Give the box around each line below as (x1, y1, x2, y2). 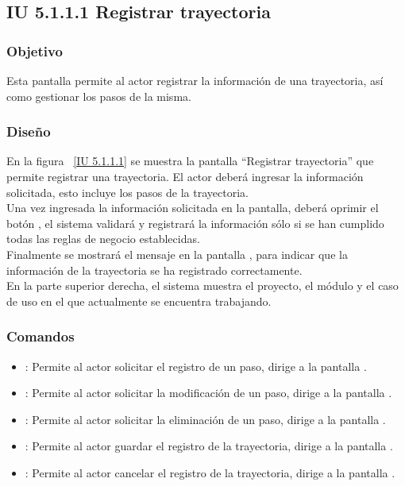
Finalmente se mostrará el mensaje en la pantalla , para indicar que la (6, 245, 348, 262)
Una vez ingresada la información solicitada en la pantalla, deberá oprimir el (6, 199, 379, 216)
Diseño (6, 121, 51, 141)
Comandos (6, 326, 75, 346)
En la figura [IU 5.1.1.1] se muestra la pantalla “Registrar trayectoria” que (6, 152, 374, 169)
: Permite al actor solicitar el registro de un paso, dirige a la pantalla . (25, 357, 367, 374)
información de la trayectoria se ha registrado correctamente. (6, 261, 303, 278)
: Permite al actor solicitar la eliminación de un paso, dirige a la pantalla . (25, 411, 386, 427)
